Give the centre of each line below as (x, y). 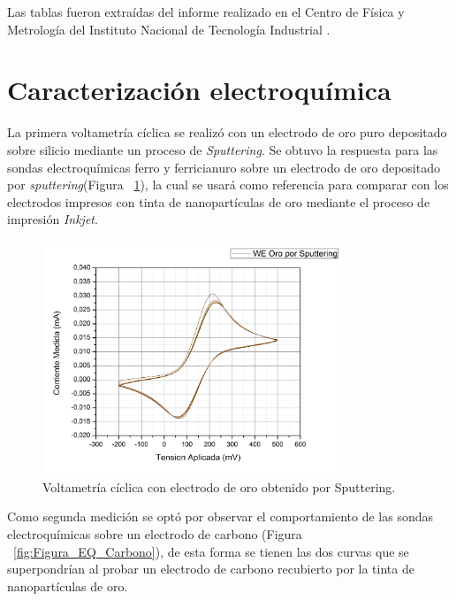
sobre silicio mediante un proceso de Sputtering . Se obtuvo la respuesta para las (223, 149)
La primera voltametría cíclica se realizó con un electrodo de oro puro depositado (227, 132)
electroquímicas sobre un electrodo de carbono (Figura (155, 533)
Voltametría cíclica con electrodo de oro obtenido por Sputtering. (219, 486)
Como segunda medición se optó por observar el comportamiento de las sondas (220, 516)
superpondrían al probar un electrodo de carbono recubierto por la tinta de (211, 569)
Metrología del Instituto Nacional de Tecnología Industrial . (169, 29)
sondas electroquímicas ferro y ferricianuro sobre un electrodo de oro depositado (224, 167)
